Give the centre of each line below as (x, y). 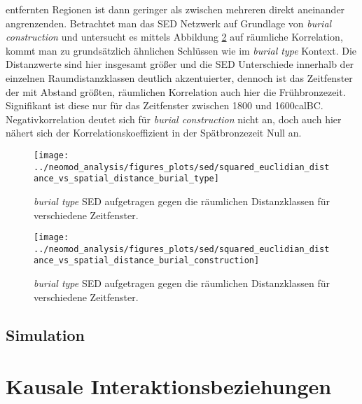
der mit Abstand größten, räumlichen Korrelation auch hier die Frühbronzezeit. (176, 91)
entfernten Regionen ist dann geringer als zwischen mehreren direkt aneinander (175, 9)
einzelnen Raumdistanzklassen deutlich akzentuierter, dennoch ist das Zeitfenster (179, 77)
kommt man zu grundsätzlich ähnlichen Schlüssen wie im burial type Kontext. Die (181, 50)
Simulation (46, 334)
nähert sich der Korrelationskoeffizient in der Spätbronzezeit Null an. (154, 133)
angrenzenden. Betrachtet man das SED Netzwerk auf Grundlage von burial (169, 23)
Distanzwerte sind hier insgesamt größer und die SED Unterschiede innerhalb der (180, 64)
